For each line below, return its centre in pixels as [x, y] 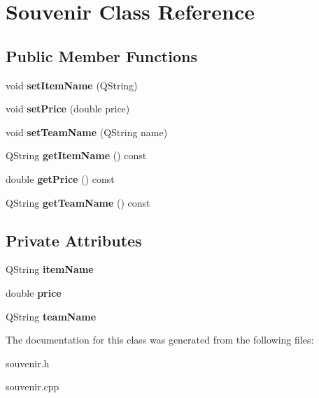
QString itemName [50, 269]
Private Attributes [74, 240]
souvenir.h [28, 363]
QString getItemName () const [76, 155]
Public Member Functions [101, 56]
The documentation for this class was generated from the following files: [160, 340]
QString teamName [51, 316]
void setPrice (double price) [68, 109]
